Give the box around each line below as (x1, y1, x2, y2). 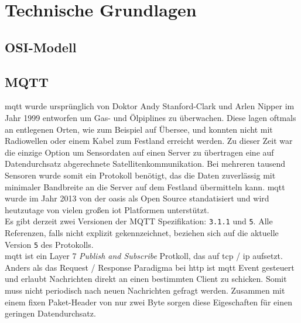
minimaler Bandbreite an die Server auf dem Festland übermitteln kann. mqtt (5, 180, 285, 193)
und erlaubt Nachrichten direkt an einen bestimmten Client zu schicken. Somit (5, 272, 287, 285)
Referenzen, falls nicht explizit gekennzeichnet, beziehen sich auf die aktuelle (5, 226, 279, 238)
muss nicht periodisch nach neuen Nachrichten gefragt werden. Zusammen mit (5, 284, 285, 296)
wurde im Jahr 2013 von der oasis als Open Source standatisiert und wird (5, 192, 269, 204)
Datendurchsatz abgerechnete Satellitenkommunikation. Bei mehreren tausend (5, 157, 286, 170)
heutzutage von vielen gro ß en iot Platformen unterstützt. (5, 203, 210, 216)
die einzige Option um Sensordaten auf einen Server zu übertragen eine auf (5, 146, 274, 158)
